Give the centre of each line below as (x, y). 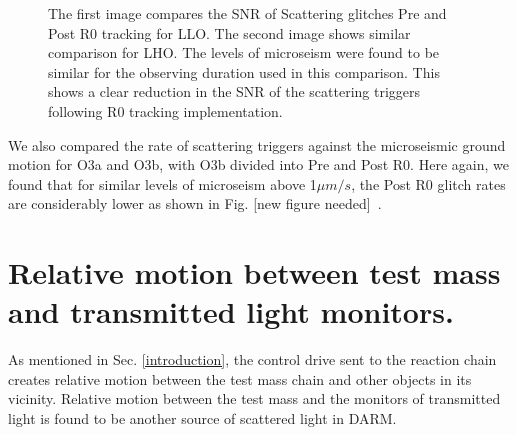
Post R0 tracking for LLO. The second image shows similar (229, 32)
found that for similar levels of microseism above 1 (162, 183)
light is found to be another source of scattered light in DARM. (202, 418)
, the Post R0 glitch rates (428, 183)
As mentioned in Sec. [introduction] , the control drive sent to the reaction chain (252, 359)
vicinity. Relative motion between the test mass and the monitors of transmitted (254, 398)
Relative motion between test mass (254, 272)
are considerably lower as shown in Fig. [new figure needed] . (195, 203)
